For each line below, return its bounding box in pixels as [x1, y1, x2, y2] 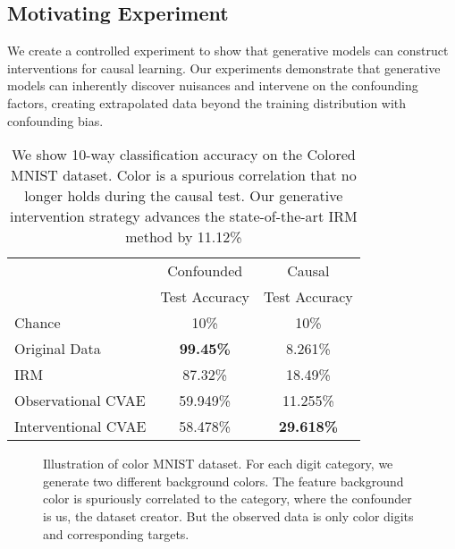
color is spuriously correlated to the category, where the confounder [43, 489, 412, 508]
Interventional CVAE [14, 416, 147, 437]
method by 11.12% [125, 226, 242, 248]
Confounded [167, 260, 243, 282]
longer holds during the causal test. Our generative [24, 185, 343, 207]
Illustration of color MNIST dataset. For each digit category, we [43, 454, 393, 473]
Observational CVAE [14, 390, 146, 411]
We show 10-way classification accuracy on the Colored [11, 144, 356, 165]
